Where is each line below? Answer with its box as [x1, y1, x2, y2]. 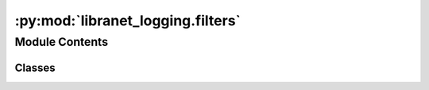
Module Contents [14, 35, 109, 49]
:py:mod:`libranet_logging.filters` [14, 12, 242, 29]
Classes [14, 61, 56, 74]
